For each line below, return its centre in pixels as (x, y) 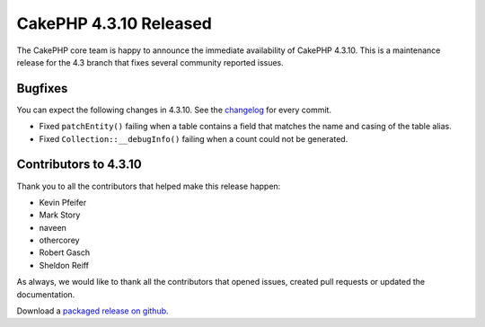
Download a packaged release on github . (93, 311)
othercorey (59, 240)
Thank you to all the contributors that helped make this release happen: (149, 186)
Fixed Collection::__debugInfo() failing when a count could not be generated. (194, 138)
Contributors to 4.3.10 (79, 165)
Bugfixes (42, 88)
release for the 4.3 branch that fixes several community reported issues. (150, 62)
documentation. (46, 294)
